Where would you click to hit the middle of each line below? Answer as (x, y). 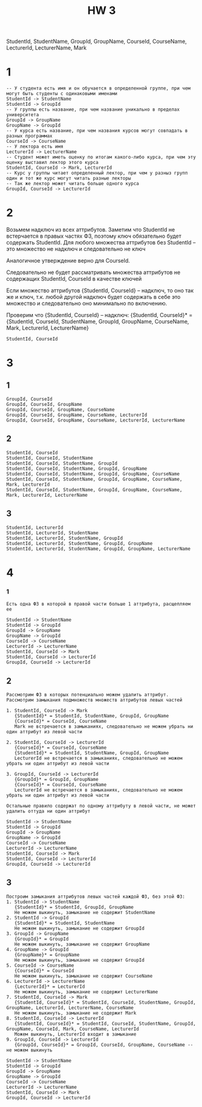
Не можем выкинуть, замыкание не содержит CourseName (83, 976)
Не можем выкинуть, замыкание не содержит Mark (75, 1013)
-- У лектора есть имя (35, 147)
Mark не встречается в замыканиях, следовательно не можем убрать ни (104, 727)
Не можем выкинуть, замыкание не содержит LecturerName (86, 992)
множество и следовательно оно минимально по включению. (87, 304)
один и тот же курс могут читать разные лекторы (69, 178)
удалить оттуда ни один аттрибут (48, 811)
